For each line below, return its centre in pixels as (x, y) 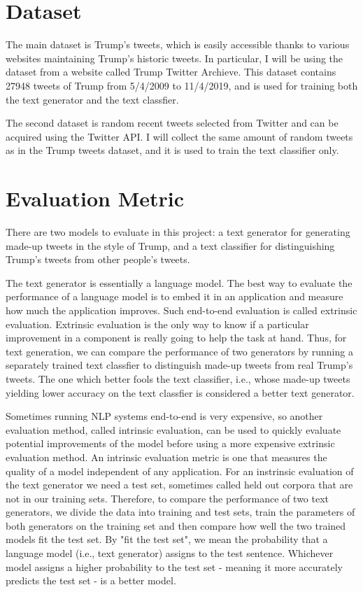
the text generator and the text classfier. (92, 99)
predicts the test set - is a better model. (91, 580)
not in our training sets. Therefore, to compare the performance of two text (168, 498)
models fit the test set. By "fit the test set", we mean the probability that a (167, 539)
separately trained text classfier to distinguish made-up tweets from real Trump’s (179, 365)
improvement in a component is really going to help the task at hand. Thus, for (176, 338)
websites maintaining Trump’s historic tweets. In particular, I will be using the (175, 58)
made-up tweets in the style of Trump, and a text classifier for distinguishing (170, 245)
